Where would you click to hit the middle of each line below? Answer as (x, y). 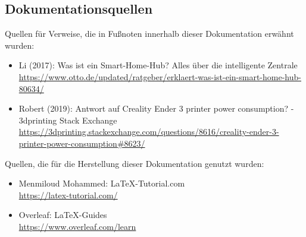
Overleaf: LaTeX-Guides (63, 215)
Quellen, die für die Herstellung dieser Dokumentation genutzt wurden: (135, 163)
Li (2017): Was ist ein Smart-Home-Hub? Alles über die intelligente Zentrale (158, 65)
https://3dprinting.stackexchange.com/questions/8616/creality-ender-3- (149, 132)
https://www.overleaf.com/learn (77, 226)
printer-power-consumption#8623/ (82, 143)
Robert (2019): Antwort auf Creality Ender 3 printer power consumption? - (156, 108)
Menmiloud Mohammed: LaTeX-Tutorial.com (102, 183)
